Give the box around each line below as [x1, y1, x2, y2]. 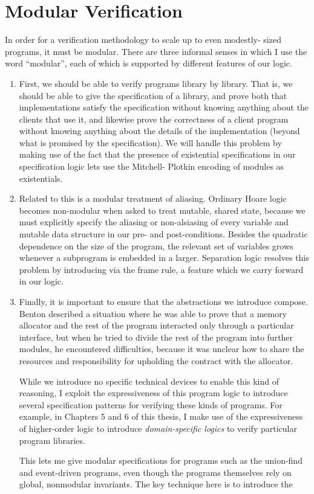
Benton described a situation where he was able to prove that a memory [19, 307, 287, 319]
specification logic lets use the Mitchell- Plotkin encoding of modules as [19, 160, 284, 173]
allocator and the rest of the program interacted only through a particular [19, 319, 294, 332]
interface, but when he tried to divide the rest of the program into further [19, 330, 293, 343]
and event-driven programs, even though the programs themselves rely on [19, 466, 292, 478]
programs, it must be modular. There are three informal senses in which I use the [5, 45, 307, 57]
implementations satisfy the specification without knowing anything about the [19, 101, 309, 114]
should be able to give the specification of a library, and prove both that [19, 89, 287, 101]
